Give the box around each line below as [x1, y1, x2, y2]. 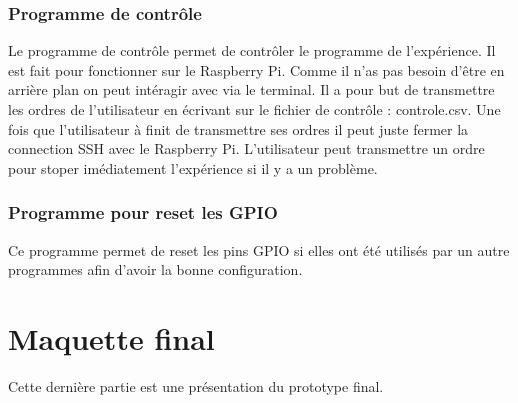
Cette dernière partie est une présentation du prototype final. [8, 375, 384, 396]
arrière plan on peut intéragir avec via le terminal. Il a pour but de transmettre [8, 79, 495, 100]
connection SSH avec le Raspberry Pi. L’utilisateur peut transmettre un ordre [8, 138, 485, 159]
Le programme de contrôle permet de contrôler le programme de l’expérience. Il [8, 40, 496, 61]
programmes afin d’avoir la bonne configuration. [8, 259, 303, 280]
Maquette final [8, 317, 215, 358]
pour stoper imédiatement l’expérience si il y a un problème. [8, 157, 378, 178]
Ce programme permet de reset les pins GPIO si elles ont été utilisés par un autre [8, 239, 510, 260]
